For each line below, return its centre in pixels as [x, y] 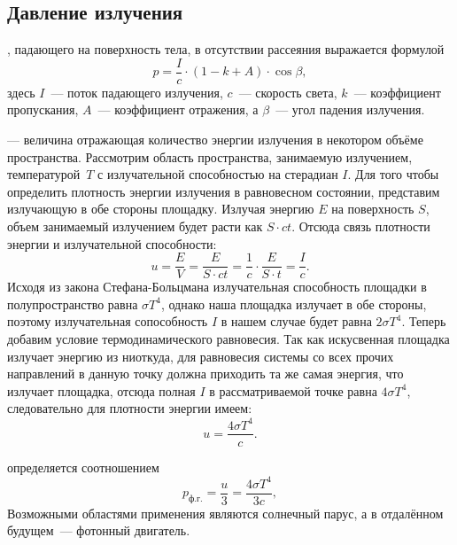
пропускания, [43, 109]
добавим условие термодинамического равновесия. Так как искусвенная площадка [228, 339]
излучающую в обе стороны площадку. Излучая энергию [161, 209]
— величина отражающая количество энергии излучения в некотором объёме [215, 140]
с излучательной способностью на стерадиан [218, 174]
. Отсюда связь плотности [361, 226]
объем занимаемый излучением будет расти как [135, 226]
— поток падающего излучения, [137, 92]
